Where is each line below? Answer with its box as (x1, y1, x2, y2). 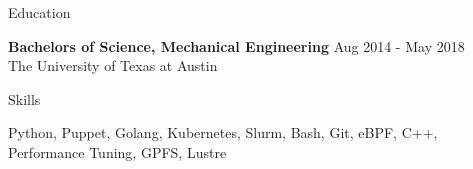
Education (8, 2, 71, 22)
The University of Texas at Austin (8, 55, 218, 76)
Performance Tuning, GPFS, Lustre (8, 141, 227, 162)
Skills (8, 88, 41, 109)
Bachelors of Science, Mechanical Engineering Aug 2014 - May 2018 (8, 35, 465, 56)
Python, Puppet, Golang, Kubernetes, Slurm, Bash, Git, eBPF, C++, (8, 122, 438, 143)
